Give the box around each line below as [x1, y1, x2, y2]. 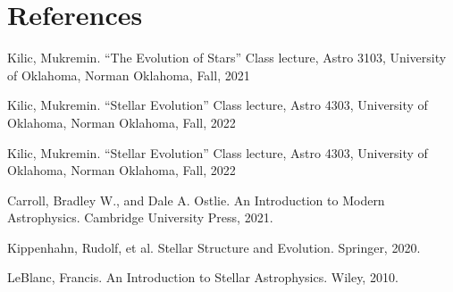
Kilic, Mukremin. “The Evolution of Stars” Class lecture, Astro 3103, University [7, 48, 447, 67]
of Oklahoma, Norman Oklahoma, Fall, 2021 [7, 65, 250, 84]
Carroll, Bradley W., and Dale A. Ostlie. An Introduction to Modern [7, 190, 385, 209]
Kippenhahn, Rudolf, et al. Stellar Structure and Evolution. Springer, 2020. [7, 238, 421, 256]
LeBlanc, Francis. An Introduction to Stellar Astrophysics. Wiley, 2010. [7, 268, 398, 287]
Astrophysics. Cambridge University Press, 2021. [7, 208, 273, 227]
